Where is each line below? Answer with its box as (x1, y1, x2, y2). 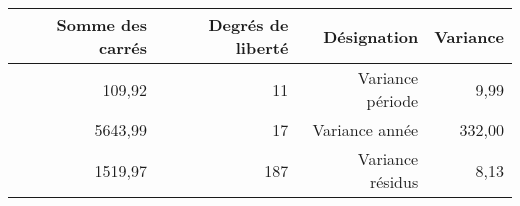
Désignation (323, 24, 419, 48)
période (366, 89, 419, 112)
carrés (99, 36, 148, 59)
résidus (369, 170, 419, 193)
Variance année (312, 118, 419, 141)
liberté (235, 36, 289, 59)
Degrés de (208, 13, 289, 36)
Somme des (56, 13, 148, 36)
